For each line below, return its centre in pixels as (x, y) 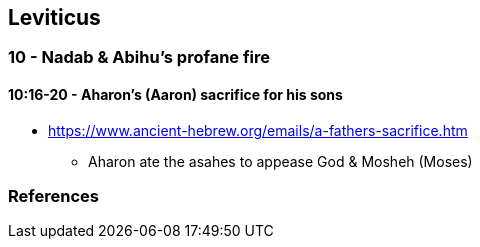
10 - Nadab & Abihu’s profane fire (139, 57)
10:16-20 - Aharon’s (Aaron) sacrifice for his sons (175, 95)
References (53, 196)
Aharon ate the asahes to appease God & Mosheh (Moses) (280, 161)
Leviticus (54, 17)
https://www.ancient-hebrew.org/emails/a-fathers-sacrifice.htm (258, 130)
